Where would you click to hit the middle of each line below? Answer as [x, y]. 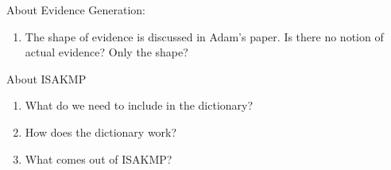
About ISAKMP [46, 78]
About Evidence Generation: [76, 10]
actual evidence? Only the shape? [106, 52]
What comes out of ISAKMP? [99, 158]
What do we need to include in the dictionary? [139, 105]
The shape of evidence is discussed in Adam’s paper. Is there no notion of [204, 36]
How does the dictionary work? [101, 131]
